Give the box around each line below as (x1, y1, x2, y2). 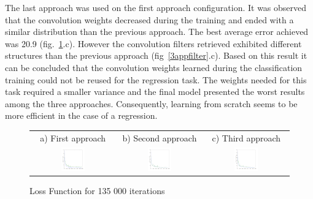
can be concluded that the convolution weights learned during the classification (5, 61, 303, 73)
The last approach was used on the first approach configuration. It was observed (5, 1, 307, 13)
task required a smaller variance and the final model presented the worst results (5, 85, 305, 98)
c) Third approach (212, 131, 281, 144)
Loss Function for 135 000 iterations (29, 184, 165, 197)
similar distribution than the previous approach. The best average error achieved (5, 25, 309, 38)
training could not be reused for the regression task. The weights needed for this (5, 73, 307, 86)
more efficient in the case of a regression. (5, 109, 158, 122)
